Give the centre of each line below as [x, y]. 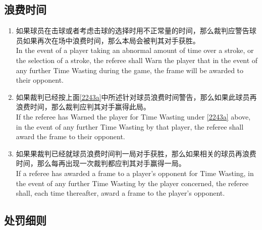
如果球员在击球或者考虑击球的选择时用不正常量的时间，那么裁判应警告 [133, 31]
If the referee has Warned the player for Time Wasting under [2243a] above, [133, 116]
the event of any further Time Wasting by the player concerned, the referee [132, 183]
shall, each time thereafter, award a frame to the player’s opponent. [120, 193]
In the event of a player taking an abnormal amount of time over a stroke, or [135, 50]
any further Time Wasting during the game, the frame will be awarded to [130, 70]
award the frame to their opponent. [70, 136]
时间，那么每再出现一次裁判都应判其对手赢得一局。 [101, 163]
